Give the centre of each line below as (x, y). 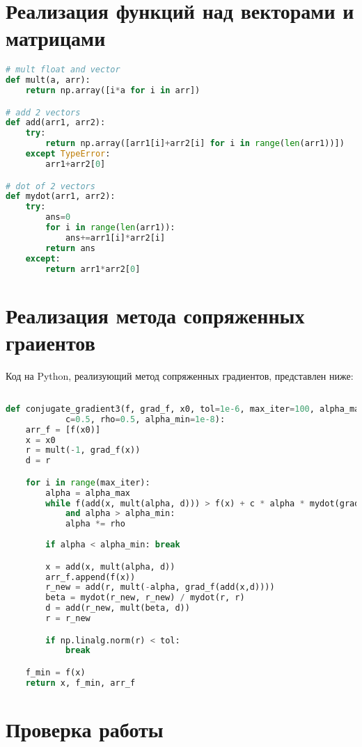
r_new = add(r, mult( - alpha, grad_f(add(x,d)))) (160, 587)
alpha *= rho (95, 524)
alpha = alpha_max (88, 493)
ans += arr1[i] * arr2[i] (115, 238)
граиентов (50, 342)
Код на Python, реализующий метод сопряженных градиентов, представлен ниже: (180, 375)
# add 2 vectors (43, 112)
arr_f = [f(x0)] (63, 429)
